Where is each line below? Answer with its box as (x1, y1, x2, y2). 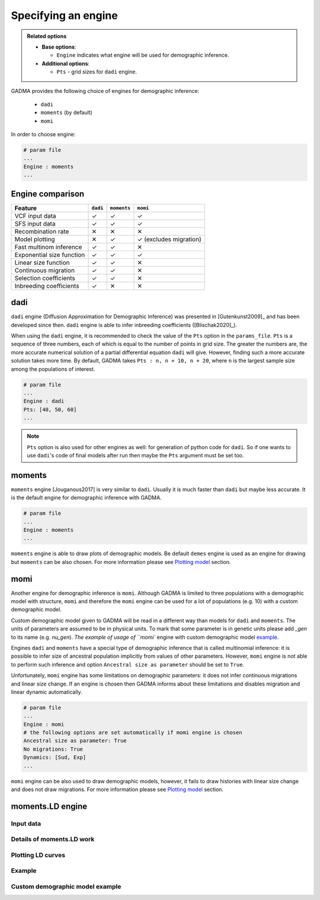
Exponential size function (14, 251, 85, 259)
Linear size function (14, 258, 70, 267)
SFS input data (14, 219, 56, 228)
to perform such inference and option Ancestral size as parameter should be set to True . (11, 661, 245, 668)
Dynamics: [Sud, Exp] (23, 754, 87, 761)
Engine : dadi (23, 398, 65, 405)
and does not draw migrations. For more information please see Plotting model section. (11, 786, 224, 793)
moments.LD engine (11, 801, 88, 811)
